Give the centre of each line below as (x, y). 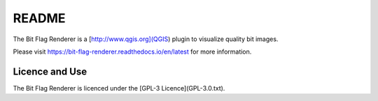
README (39, 18)
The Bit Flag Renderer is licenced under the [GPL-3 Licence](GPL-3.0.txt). (119, 88)
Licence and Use (50, 71)
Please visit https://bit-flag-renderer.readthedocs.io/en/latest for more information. (132, 52)
